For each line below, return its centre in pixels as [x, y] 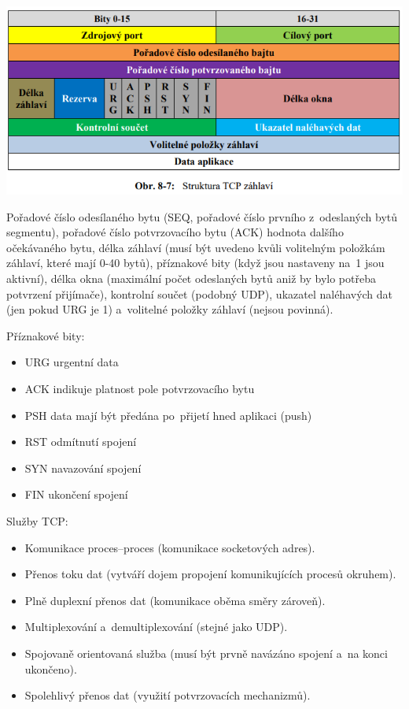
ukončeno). [51, 668]
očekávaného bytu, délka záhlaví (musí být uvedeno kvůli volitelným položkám [196, 247]
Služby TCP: [37, 521]
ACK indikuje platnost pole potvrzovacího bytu [140, 389]
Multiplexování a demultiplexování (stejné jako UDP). [156, 627]
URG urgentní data [72, 362]
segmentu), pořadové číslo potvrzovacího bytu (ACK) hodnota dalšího [175, 232]
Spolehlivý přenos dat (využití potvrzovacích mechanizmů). [168, 695]
